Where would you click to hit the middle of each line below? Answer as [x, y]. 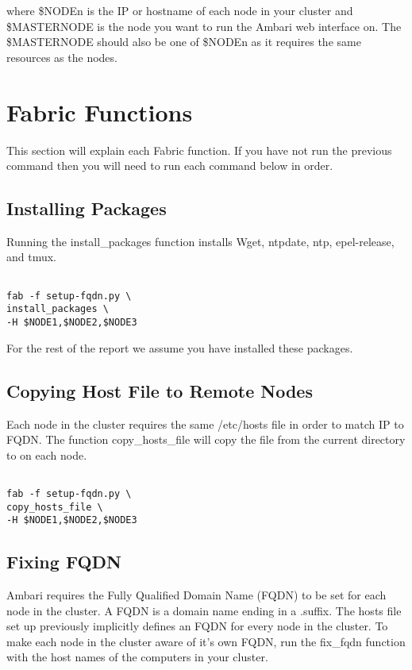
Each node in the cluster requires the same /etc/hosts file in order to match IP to [205, 424]
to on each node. [47, 454]
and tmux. [32, 257]
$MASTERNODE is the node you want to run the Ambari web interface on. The [204, 26]
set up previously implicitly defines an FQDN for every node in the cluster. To [197, 626]
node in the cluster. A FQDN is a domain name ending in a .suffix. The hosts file [204, 610]
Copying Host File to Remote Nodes [160, 390]
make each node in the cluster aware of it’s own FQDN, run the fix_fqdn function [206, 641]
